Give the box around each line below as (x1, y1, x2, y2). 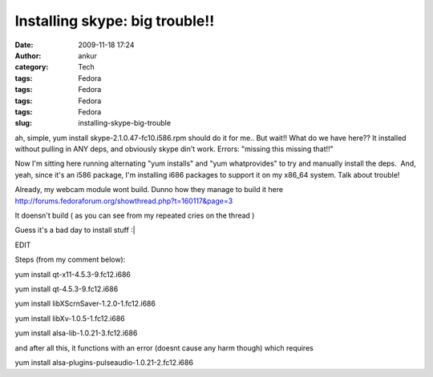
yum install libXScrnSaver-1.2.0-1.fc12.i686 (14, 299, 156, 308)
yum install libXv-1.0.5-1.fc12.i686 (14, 313, 126, 323)
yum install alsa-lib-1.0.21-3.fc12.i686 (14, 328, 138, 338)
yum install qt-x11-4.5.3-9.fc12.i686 (14, 269, 132, 279)
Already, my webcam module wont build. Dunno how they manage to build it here (14, 185, 284, 195)
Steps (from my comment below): (14, 255, 126, 264)
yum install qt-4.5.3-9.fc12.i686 (14, 284, 119, 294)
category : (14, 62, 49, 72)
